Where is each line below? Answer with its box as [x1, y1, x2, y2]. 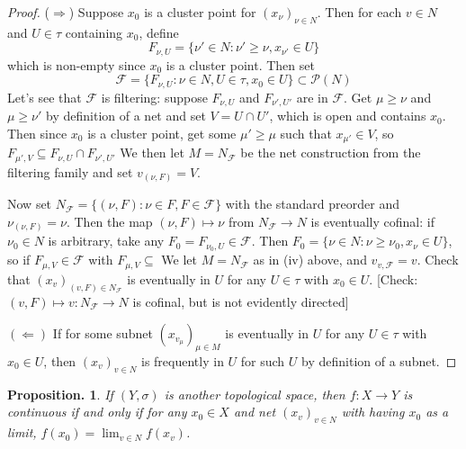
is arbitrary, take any [48, 231, 165, 250]
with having [341, 402, 405, 421]
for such [240, 352, 285, 371]
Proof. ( [7, 3, 50, 21]
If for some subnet [52, 324, 153, 343]
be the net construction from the [240, 143, 421, 162]
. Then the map [66, 211, 153, 230]
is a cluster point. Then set [166, 55, 315, 74]
